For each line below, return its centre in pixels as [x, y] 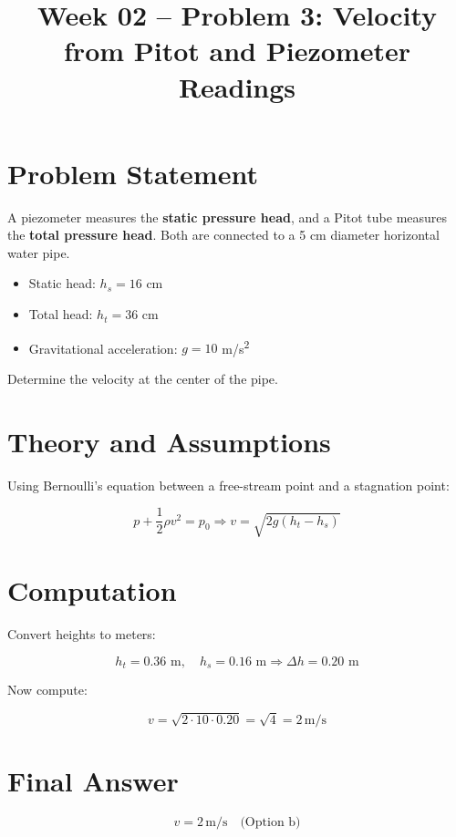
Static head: [62, 283]
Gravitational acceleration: [103, 348]
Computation [92, 590]
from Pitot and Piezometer [237, 51]
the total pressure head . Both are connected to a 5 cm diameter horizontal [223, 235]
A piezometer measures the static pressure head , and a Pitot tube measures [228, 217]
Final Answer [93, 781]
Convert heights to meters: [82, 634]
